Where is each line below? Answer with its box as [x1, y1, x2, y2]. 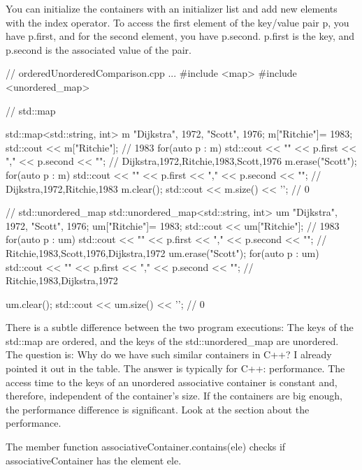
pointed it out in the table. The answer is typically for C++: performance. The [6, 361, 345, 376]
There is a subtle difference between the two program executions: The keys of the [6, 320, 354, 335]
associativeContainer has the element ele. [6, 453, 182, 467]
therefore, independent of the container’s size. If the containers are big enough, [6, 388, 342, 403]
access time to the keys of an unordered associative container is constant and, [6, 374, 338, 389]
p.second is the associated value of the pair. [6, 42, 191, 57]
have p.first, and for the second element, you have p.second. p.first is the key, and [6, 29, 355, 43]
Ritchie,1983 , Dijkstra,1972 [6, 273, 118, 288]
